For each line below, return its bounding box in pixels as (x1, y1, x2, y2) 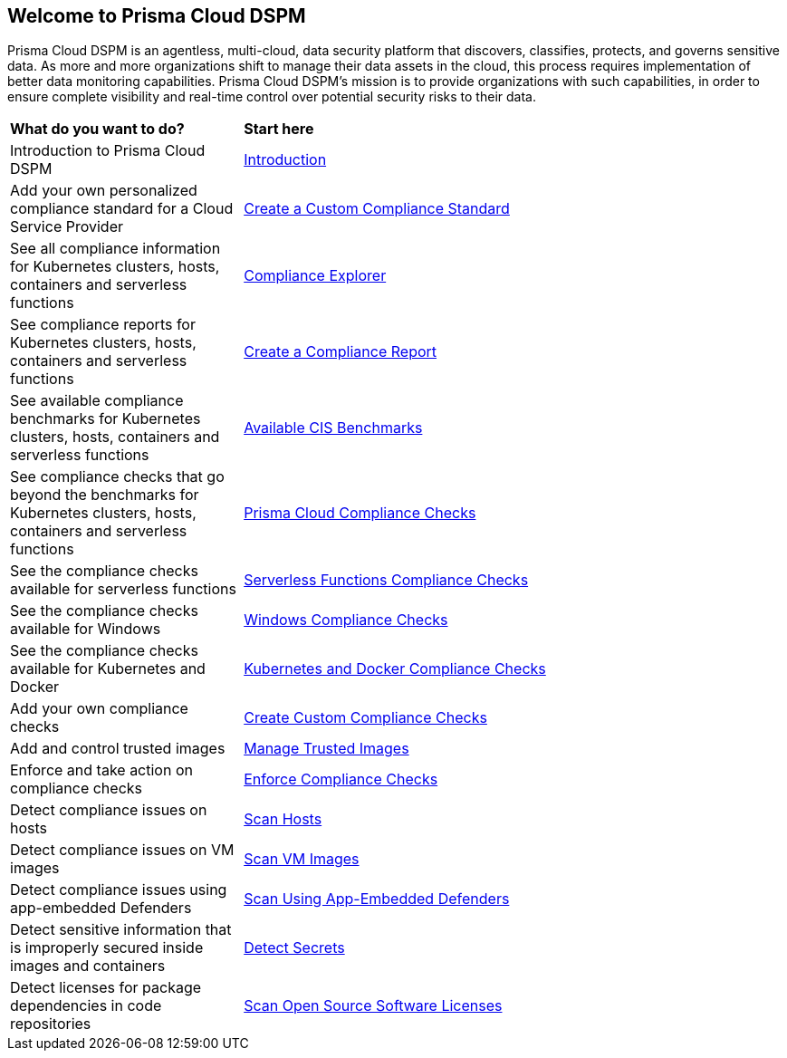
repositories (10, 1015, 91, 1034)
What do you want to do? (10, 120, 185, 139)
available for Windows (10, 620, 161, 639)
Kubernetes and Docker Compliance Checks (244, 659, 546, 678)
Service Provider (10, 217, 123, 236)
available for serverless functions (10, 580, 236, 599)
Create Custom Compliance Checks (244, 708, 487, 727)
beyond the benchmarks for (10, 486, 199, 505)
